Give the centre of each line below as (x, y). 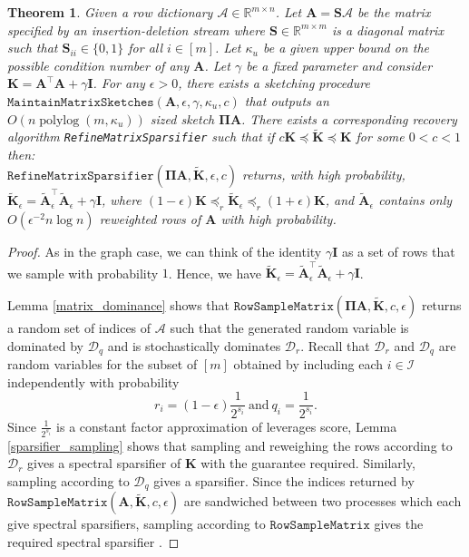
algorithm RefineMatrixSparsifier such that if (141, 137)
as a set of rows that (398, 252)
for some (380, 137)
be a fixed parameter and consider (339, 65)
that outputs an (287, 100)
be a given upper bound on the (346, 48)
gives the (399, 524)
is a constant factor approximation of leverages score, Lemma (227, 426)
